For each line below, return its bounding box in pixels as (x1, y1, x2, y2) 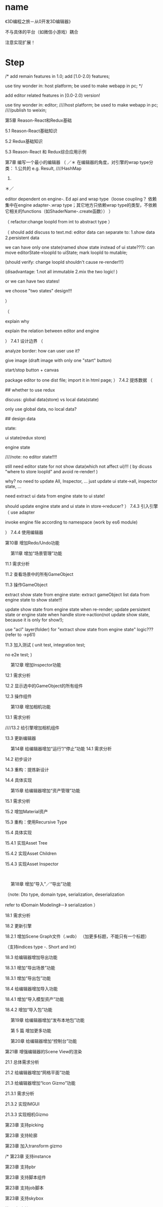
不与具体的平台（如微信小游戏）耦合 (5, 29, 79, 35)
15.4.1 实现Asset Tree (5, 840, 48, 846)
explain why (5, 318, 29, 324)
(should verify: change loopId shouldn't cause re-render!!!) (5, 259, 124, 265)
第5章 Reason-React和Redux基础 (5, 117, 72, 123)
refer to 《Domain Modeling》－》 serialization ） (5, 902, 98, 908)
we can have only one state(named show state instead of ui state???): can (5, 244, 155, 250)
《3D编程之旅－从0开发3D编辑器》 (5, 18, 73, 24)
